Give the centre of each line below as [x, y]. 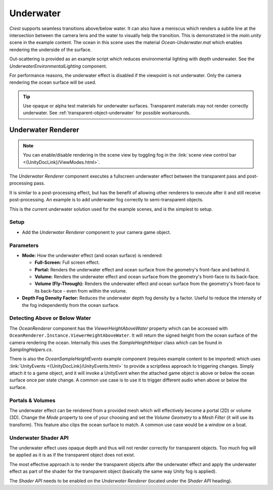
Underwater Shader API [39, 438]
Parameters [24, 245]
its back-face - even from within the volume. [81, 291]
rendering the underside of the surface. [51, 49]
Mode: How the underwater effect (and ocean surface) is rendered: [92, 255]
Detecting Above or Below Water [50, 318]
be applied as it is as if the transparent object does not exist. [72, 455]
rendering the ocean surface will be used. [53, 82]
